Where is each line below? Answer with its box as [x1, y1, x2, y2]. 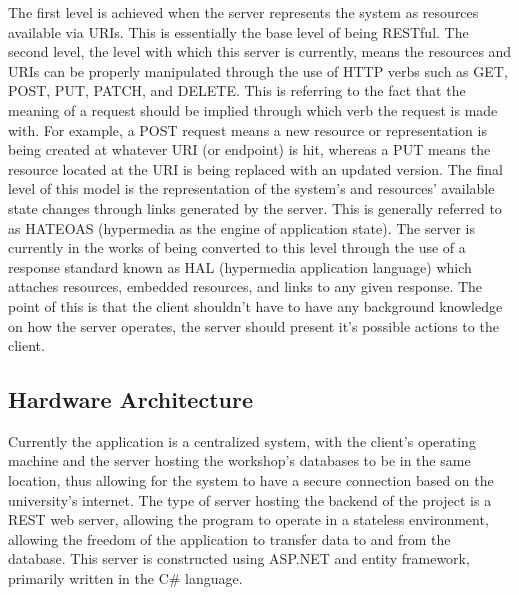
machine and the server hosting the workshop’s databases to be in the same [8, 450, 471, 471]
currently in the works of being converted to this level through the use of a [8, 237, 466, 258]
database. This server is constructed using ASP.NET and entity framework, [8, 548, 470, 569]
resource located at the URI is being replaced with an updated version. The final [8, 158, 503, 179]
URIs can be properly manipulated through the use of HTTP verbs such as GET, [8, 60, 508, 81]
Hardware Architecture [8, 384, 253, 415]
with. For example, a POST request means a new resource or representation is [8, 119, 487, 140]
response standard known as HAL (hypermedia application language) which [8, 256, 472, 277]
